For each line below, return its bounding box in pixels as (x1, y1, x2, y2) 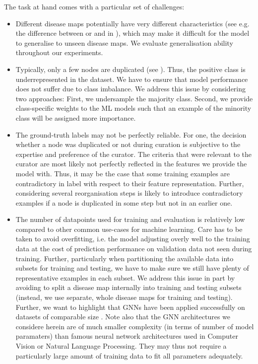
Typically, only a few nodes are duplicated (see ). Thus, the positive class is (15, 64, 246, 74)
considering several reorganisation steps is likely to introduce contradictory (15, 188, 243, 198)
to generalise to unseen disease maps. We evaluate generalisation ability (15, 37, 233, 48)
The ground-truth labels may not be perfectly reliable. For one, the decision (15, 129, 247, 140)
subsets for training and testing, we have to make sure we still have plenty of (15, 263, 249, 273)
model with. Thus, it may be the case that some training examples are (15, 168, 230, 178)
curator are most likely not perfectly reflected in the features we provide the (15, 158, 247, 169)
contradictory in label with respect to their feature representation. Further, (15, 178, 244, 188)
